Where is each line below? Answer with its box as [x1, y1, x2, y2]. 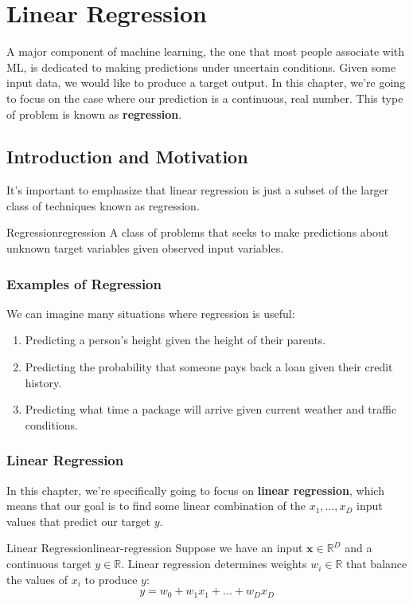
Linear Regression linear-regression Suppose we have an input [6, 539, 303, 556]
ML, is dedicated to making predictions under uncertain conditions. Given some [6, 58, 396, 75]
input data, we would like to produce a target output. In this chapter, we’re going [6, 74, 406, 91]
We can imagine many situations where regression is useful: [6, 304, 295, 321]
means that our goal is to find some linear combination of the [6, 497, 306, 514]
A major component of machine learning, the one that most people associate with [6, 43, 405, 60]
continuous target [6, 555, 92, 572]
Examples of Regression [6, 273, 162, 293]
